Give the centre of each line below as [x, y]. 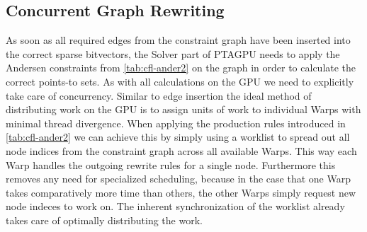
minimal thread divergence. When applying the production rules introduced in [176, 123]
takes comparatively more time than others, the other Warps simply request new [181, 192]
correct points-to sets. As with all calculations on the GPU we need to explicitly [180, 81]
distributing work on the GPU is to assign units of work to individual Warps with [183, 109]
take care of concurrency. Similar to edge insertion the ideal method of [159, 95]
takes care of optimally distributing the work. [104, 220]
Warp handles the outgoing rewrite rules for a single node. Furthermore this [171, 164]
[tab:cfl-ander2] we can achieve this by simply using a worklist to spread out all [178, 137]
